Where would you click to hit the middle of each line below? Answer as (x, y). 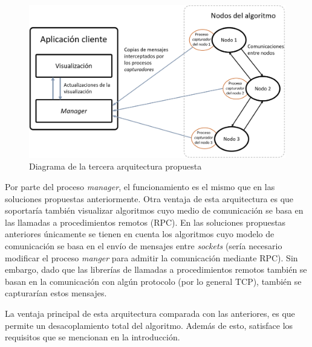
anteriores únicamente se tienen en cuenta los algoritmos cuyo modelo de (140, 234)
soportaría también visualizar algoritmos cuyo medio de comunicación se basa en (154, 210)
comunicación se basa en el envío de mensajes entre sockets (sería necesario (144, 245)
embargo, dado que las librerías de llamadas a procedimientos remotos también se (156, 269)
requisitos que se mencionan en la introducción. (93, 337)
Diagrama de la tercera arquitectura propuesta (115, 166)
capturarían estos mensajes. (56, 293)
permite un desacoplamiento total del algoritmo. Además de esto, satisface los (149, 325)
